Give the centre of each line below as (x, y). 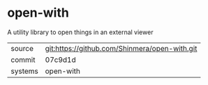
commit (23, 59)
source (22, 48)
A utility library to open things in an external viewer (80, 32)
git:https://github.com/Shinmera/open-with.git (121, 48)
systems (24, 71)
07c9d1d (60, 59)
